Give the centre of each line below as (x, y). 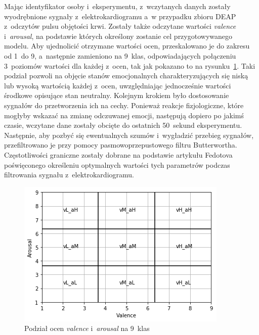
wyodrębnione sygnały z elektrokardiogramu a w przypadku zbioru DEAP (120, 16)
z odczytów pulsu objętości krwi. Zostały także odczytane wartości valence (120, 26)
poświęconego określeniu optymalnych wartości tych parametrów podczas (117, 164)
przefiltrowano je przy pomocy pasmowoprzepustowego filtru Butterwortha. (121, 145)
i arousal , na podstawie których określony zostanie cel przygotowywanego (118, 36)
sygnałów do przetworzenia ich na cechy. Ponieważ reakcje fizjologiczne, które (124, 105)
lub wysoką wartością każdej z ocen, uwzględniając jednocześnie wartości (118, 85)
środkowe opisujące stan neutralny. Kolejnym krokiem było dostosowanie (117, 95)
